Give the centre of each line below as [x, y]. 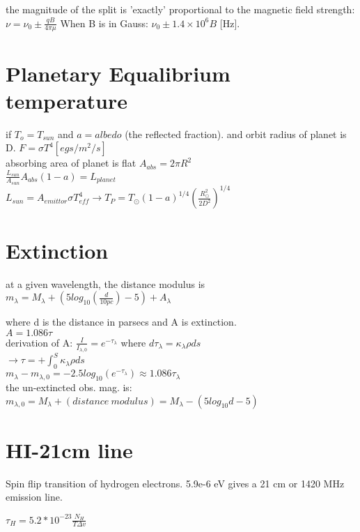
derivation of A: [39, 342]
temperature [67, 100]
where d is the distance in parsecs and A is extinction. [121, 322]
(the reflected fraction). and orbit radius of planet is [236, 134]
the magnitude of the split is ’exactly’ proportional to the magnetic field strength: [180, 9]
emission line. [34, 497]
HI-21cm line [69, 449]
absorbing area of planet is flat [71, 163]
